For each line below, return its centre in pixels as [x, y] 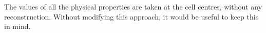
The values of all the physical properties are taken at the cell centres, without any [133, 6]
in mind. [17, 26]
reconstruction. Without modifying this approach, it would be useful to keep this [131, 16]
